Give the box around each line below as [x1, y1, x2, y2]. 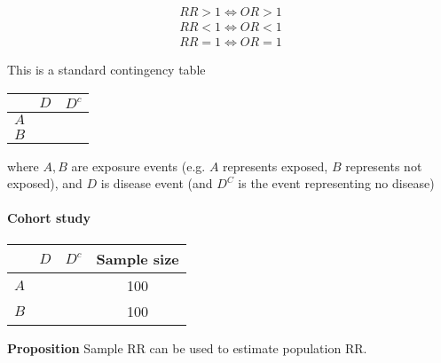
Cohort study [7, 209, 91, 227]
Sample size [96, 248, 179, 269]
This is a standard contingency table [7, 60, 206, 79]
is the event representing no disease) [238, 174, 435, 193]
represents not [345, 156, 422, 175]
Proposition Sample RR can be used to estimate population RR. [7, 338, 367, 357]
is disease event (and [100, 174, 213, 193]
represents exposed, [223, 156, 328, 175]
